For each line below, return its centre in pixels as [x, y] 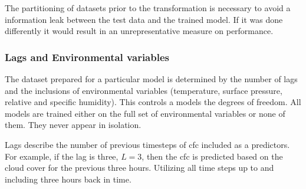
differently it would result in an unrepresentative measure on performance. [139, 31]
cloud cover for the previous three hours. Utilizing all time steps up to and [139, 168]
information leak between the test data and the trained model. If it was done [144, 19]
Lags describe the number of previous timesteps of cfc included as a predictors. [147, 144]
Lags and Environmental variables [87, 57]
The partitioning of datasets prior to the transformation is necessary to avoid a [148, 8]
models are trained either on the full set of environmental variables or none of [145, 113]
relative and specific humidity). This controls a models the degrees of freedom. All [153, 102]
